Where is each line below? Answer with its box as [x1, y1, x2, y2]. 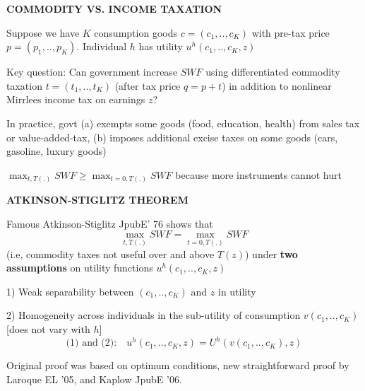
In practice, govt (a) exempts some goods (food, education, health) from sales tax [6, 115, 360, 130]
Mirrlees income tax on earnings [6, 92, 145, 107]
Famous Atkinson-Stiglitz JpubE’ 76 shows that [6, 216, 213, 230]
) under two [245, 246, 298, 261]
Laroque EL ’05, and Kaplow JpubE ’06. [6, 371, 182, 386]
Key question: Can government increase [6, 64, 178, 79]
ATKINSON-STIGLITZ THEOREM [6, 192, 189, 207]
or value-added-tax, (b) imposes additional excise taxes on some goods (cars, [6, 129, 338, 144]
